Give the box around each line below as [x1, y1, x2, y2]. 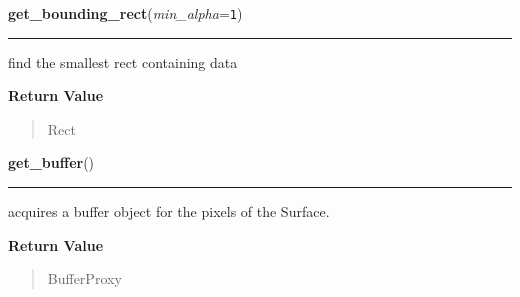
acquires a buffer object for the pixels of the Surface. [8, 201, 330, 222]
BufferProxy [47, 268, 122, 289]
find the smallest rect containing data [8, 51, 238, 72]
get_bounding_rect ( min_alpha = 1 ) [8, 3, 243, 23]
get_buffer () [8, 152, 95, 173]
